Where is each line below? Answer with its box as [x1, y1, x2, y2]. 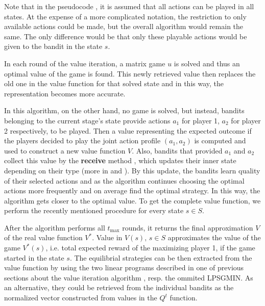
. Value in [92, 232, 123, 243]
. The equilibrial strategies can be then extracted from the [69, 252, 252, 263]
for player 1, [181, 115, 220, 125]
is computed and [194, 135, 246, 146]
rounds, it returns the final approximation [122, 222, 253, 233]
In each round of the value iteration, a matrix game [4, 58, 165, 68]
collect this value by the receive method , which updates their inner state [4, 155, 236, 166]
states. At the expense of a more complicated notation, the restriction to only [4, 11, 247, 21]
